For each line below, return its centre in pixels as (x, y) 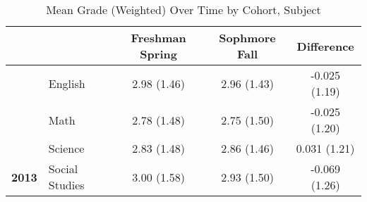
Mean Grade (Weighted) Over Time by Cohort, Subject (183, 10)
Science (66, 148)
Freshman (158, 38)
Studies (66, 185)
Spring (158, 54)
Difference (325, 46)
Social (63, 169)
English (67, 83)
